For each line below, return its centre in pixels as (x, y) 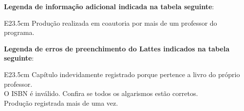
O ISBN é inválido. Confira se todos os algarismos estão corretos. (101, 93)
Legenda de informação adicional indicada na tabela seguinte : (109, 6)
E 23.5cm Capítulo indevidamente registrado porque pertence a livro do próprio (122, 74)
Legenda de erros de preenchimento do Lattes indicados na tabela (117, 48)
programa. (19, 32)
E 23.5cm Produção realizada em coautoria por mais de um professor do (111, 23)
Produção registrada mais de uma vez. (61, 103)
